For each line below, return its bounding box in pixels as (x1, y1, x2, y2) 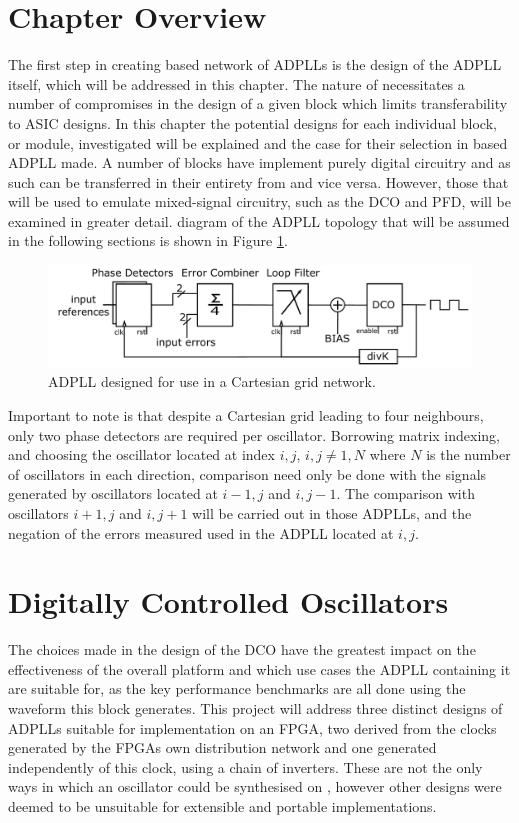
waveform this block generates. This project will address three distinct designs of (8, 698, 503, 718)
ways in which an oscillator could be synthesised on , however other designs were (8, 776, 502, 797)
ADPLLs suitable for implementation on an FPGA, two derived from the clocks (8, 717, 497, 738)
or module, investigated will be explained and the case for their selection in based (8, 132, 508, 153)
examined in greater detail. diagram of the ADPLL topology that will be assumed (8, 210, 510, 231)
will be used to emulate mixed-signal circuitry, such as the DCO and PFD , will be (8, 191, 511, 212)
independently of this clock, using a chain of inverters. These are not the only (8, 756, 483, 777)
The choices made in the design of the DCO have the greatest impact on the (8, 639, 476, 660)
